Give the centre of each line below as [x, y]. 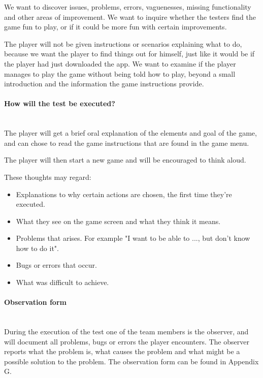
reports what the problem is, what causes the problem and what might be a [122, 351]
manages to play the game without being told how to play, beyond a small [120, 73]
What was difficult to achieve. [62, 282]
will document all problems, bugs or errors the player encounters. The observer [127, 341]
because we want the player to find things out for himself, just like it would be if [129, 54]
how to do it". [37, 248]
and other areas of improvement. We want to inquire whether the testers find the [130, 17]
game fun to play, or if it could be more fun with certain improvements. [116, 27]
